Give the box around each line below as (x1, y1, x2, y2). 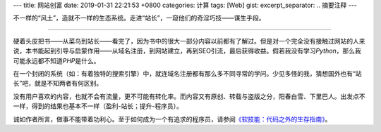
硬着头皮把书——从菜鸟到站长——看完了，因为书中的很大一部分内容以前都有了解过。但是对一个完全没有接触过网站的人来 (13, 37, 365, 45)
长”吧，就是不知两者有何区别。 (13, 79, 103, 88)
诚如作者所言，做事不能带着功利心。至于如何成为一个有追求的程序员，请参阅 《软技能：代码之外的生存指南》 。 (13, 114, 332, 123)
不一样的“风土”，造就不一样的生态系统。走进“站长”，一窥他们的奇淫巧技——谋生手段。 (13, 14, 265, 22)
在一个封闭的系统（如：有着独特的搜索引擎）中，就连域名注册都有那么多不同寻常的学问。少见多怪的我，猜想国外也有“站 (13, 69, 363, 77)
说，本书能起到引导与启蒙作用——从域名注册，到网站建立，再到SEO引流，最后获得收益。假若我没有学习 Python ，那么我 (13, 46, 361, 55)
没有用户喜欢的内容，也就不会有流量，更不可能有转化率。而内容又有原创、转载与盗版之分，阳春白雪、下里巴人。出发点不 (13, 92, 365, 100)
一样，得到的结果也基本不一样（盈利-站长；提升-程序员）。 (13, 102, 183, 110)
